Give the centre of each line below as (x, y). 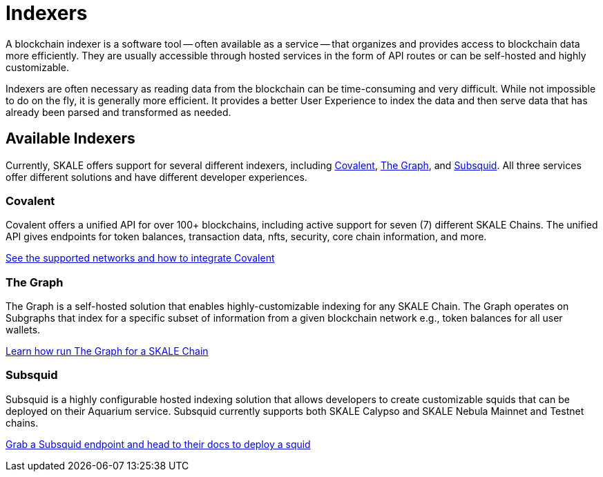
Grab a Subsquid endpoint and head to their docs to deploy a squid (158, 444)
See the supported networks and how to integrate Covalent (140, 258)
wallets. (23, 330)
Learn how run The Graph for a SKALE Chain (107, 351)
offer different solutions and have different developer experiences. (156, 177)
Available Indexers (70, 139)
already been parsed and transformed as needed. (118, 112)
